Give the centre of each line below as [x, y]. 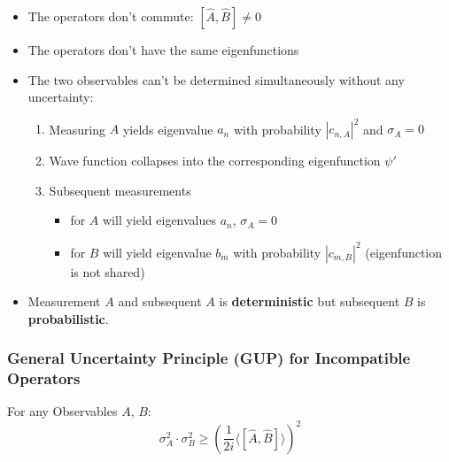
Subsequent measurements [120, 190]
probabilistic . [68, 318]
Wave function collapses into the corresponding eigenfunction [215, 161]
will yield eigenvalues [159, 220]
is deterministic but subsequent [310, 301]
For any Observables [62, 411]
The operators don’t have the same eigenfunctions [163, 50]
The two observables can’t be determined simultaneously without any [216, 79]
